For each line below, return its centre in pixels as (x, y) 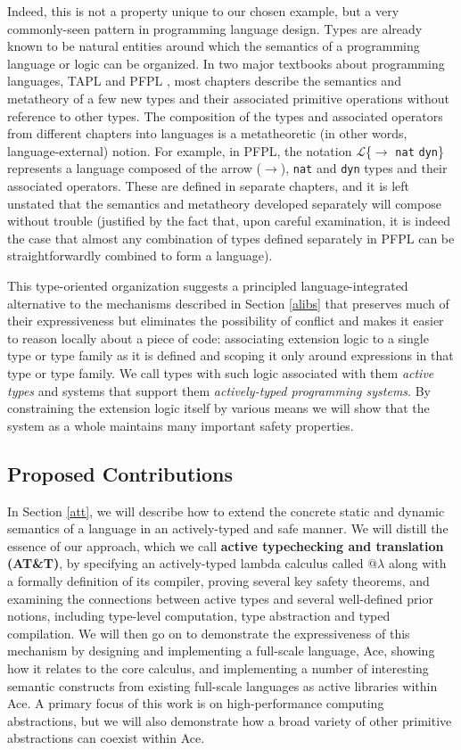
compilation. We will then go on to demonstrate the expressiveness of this (209, 633)
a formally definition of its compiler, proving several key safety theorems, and (218, 580)
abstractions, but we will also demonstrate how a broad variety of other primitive (230, 720)
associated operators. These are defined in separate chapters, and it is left (209, 186)
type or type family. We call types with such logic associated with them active (221, 373)
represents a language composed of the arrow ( (135, 168)
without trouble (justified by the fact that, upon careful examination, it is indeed (229, 221)
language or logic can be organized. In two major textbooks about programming (226, 63)
